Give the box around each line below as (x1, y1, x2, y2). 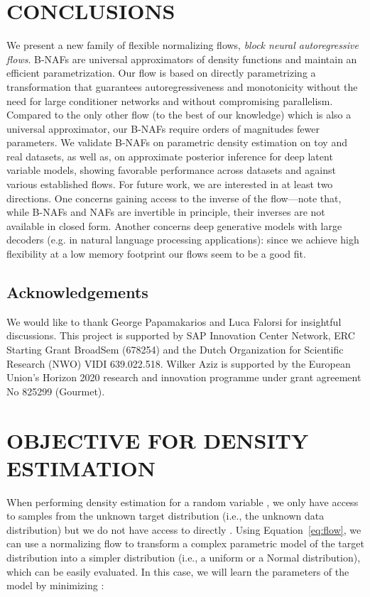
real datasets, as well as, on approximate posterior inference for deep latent (6, 148, 333, 163)
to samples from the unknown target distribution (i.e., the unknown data (6, 508, 325, 523)
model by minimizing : (6, 578, 104, 593)
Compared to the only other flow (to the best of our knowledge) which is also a (6, 107, 352, 122)
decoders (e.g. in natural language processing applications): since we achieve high (6, 232, 359, 247)
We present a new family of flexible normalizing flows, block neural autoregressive (6, 38, 359, 53)
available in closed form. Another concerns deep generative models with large (6, 218, 342, 233)
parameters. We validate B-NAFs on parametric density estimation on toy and (6, 135, 347, 150)
